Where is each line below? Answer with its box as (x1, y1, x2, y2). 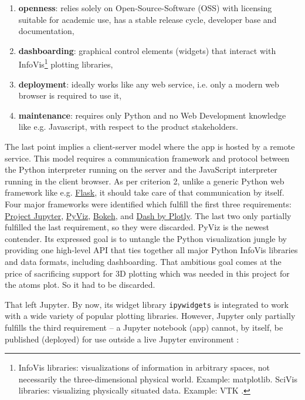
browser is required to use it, (18, 89, 122, 102)
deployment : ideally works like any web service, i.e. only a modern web (18, 78, 279, 90)
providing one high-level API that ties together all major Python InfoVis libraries (5, 244, 298, 256)
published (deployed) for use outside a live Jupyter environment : (5, 332, 239, 345)
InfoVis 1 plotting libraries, (18, 56, 113, 70)
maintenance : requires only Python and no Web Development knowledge (18, 109, 286, 121)
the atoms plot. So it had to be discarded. (5, 278, 155, 291)
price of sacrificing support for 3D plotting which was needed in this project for (5, 267, 290, 279)
